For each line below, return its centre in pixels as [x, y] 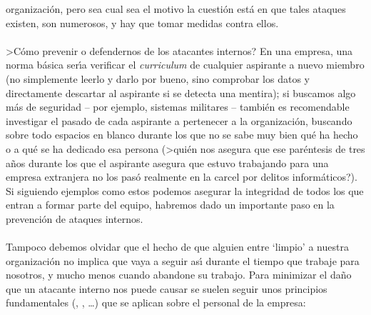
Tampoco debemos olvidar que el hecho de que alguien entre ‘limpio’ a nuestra [177, 247]
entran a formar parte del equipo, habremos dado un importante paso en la [170, 205]
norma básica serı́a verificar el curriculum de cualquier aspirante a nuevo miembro [185, 65]
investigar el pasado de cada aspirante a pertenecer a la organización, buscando [179, 120]
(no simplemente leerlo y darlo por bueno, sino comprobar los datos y [158, 78]
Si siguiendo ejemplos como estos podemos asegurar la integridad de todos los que [185, 190]
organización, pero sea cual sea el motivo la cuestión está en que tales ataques [176, 9]
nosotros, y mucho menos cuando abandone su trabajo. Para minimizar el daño [179, 275]
